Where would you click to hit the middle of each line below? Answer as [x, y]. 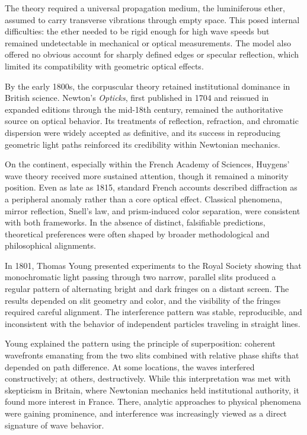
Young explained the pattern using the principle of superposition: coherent [140, 343]
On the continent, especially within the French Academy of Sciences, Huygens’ [147, 164]
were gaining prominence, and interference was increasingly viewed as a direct [146, 413]
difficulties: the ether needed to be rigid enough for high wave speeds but [137, 31]
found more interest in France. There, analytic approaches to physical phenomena [153, 401]
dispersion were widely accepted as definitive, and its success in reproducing [143, 132]
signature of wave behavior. [55, 425]
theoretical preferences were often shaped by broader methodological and [137, 234]
